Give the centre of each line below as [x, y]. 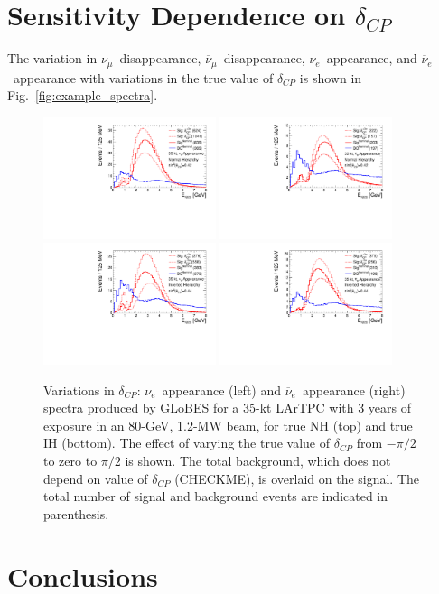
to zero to [70, 461]
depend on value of [96, 478]
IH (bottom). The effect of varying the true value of [187, 443]
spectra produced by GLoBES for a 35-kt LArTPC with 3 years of [228, 408]
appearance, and [372, 58]
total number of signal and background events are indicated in [216, 496]
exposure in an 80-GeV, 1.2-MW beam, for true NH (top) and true [228, 425]
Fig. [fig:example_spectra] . [83, 95]
